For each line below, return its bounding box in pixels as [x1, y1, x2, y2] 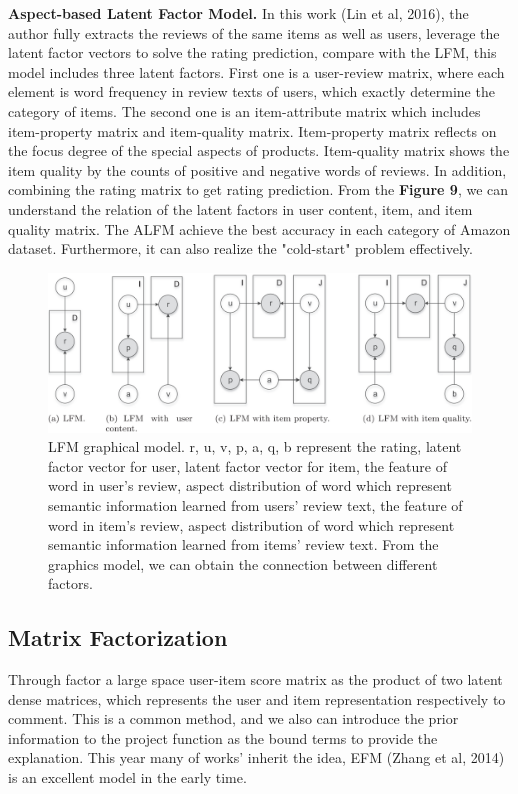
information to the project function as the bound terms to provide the [8, 727, 438, 748]
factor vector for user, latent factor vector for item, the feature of [48, 455, 447, 476]
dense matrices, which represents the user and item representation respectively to [8, 688, 506, 709]
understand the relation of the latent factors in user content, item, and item [8, 198, 473, 219]
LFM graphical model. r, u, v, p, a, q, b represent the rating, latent [48, 436, 462, 457]
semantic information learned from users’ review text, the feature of [48, 494, 463, 515]
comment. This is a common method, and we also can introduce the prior [8, 708, 459, 729]
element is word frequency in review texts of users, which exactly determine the [8, 81, 495, 102]
